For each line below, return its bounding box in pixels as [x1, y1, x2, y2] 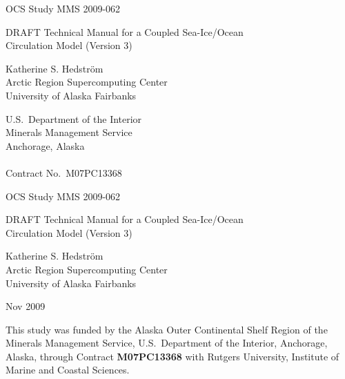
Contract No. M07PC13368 [6, 165, 122, 179]
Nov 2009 [6, 299, 46, 313]
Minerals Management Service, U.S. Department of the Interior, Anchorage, [6, 336, 328, 350]
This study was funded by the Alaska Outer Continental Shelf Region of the [6, 322, 328, 336]
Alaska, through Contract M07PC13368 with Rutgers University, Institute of [6, 349, 339, 363]
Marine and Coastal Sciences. [6, 362, 130, 377]
